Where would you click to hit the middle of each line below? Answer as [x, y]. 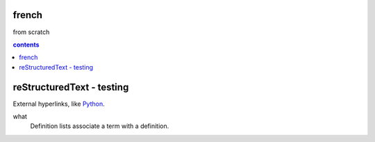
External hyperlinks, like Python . [59, 104]
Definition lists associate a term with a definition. [100, 126]
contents [26, 45]
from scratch [31, 32]
